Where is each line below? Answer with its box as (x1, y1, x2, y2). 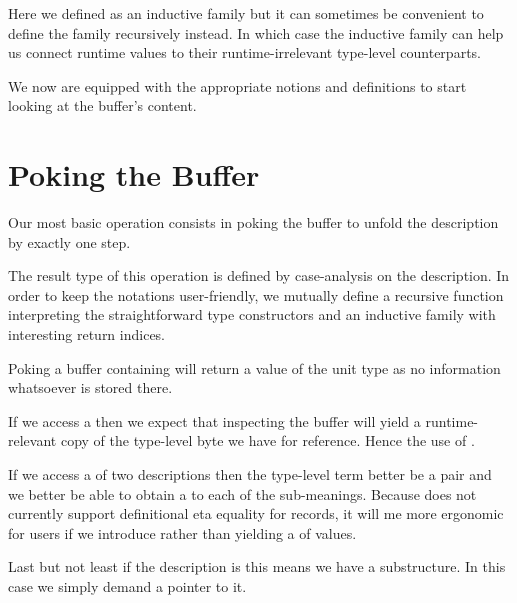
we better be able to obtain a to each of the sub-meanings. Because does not (8, 483, 477, 504)
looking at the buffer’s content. (8, 95, 197, 116)
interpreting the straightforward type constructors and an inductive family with (8, 304, 496, 325)
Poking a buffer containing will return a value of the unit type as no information (8, 357, 501, 378)
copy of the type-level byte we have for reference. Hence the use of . (60, 430, 475, 451)
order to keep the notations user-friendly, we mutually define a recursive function (8, 284, 504, 305)
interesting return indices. (8, 324, 166, 345)
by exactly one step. (8, 231, 131, 252)
